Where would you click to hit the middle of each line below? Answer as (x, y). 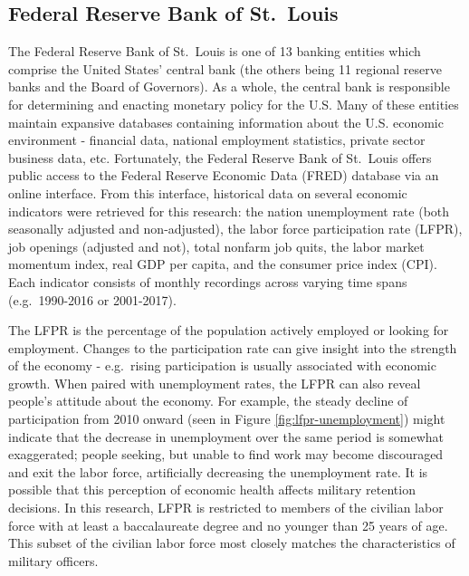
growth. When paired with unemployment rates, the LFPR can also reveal (215, 383)
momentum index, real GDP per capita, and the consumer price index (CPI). (223, 264)
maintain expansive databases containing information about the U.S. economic (226, 122)
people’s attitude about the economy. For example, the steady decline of (208, 401)
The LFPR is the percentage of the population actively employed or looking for (229, 330)
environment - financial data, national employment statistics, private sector (217, 140)
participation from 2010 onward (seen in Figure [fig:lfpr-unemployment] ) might (227, 419)
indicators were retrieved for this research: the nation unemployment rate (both (229, 211)
